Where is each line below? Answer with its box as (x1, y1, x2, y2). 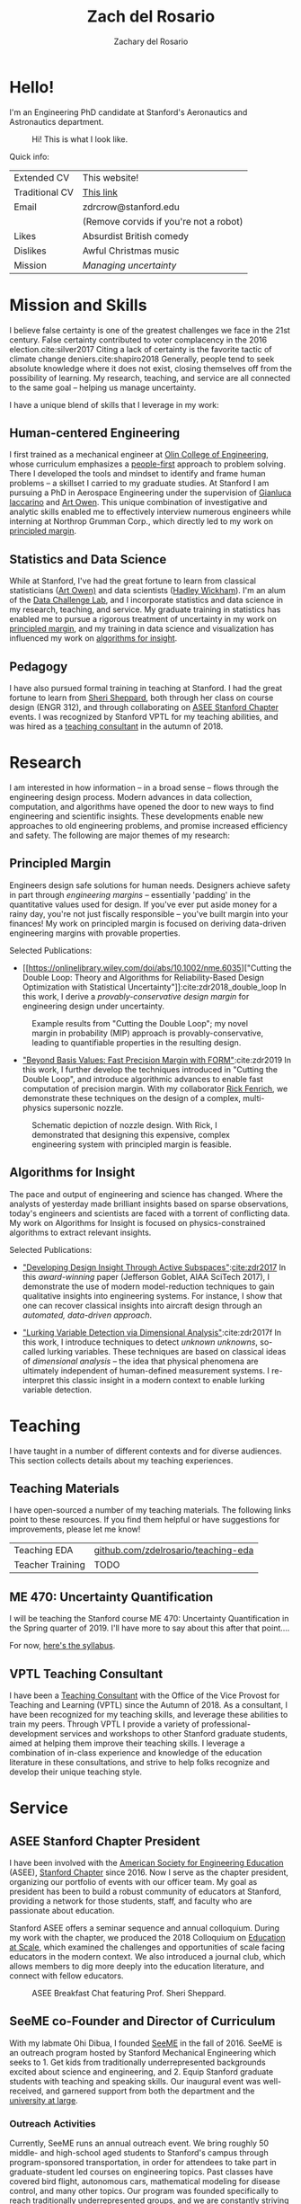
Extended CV (13, 171, 70, 183)
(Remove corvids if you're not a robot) (82, 215, 243, 227)
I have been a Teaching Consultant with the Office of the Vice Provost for (9, 1690, 280, 1701)
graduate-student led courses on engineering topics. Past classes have (9, 2166, 274, 2177)
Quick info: (9, 151, 49, 162)
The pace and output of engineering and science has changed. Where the (9, 1188, 283, 1199)
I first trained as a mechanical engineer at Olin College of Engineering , (9, 449, 270, 460)
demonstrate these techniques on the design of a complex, (22, 1092, 241, 1103)
